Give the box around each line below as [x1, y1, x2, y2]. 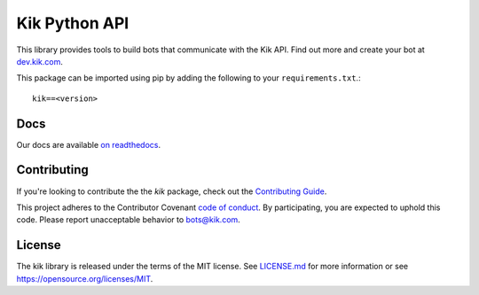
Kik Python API [16, 13, 130, 33]
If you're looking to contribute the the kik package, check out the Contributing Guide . [16, 186, 327, 197]
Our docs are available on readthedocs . [16, 139, 161, 150]
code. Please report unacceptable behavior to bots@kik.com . [16, 214, 241, 225]
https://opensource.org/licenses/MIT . [16, 273, 153, 283]
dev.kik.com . [16, 56, 64, 66]
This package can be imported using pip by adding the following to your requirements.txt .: [16, 73, 361, 83]
